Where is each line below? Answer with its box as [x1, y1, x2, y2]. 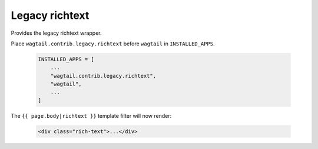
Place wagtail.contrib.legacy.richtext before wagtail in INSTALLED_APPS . [11, 40, 215, 47]
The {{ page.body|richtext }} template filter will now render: [11, 112, 172, 119]
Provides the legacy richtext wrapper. [11, 29, 102, 37]
